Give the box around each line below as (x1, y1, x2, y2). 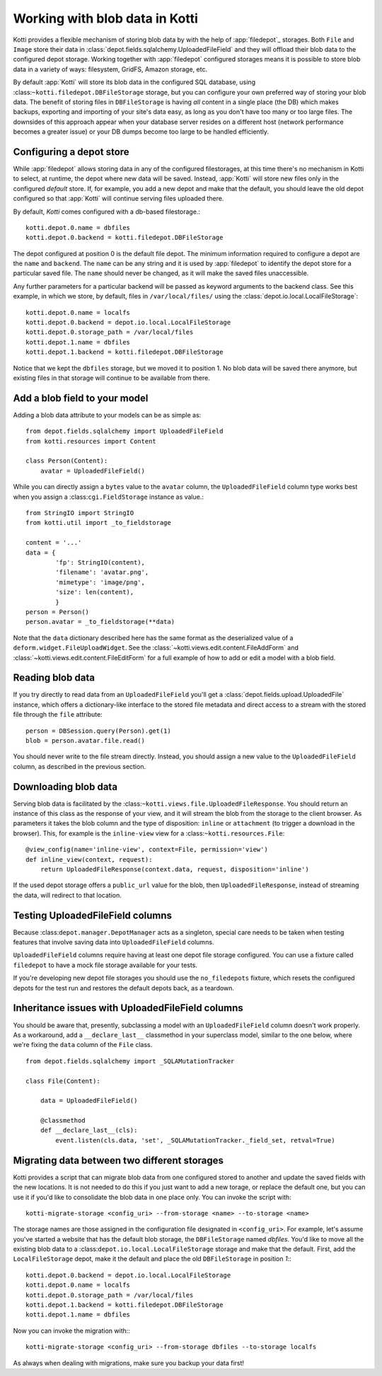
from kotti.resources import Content (25, 437, 157, 445)
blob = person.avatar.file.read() (25, 736, 145, 744)
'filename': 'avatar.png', (55, 568, 149, 577)
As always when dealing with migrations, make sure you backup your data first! (13, 1358, 244, 1367)
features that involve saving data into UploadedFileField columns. (13, 938, 214, 947)
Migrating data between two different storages (13, 1154, 224, 1167)
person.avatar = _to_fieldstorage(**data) (25, 618, 175, 626)
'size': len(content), (55, 588, 134, 596)
